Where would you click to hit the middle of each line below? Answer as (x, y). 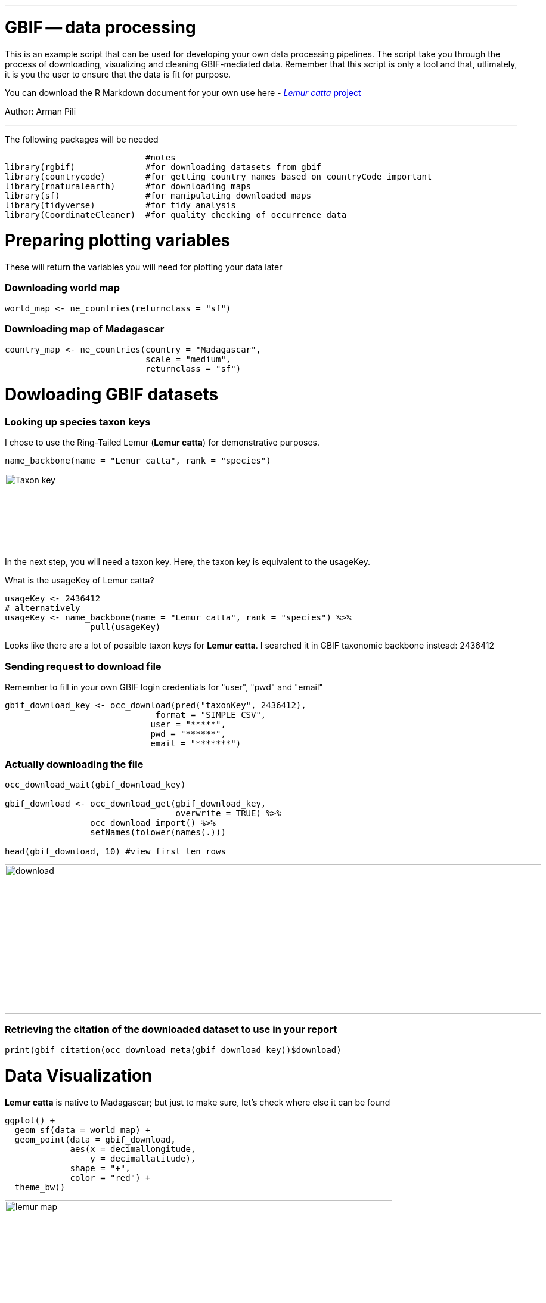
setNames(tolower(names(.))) (158, 832)
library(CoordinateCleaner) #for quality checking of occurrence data (176, 214)
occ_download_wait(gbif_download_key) (95, 784)
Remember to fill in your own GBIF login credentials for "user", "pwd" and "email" (164, 687)
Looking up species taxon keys (78, 422)
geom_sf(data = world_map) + (83, 1130)
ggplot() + (30, 1121)
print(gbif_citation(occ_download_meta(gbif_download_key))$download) (173, 1050)
